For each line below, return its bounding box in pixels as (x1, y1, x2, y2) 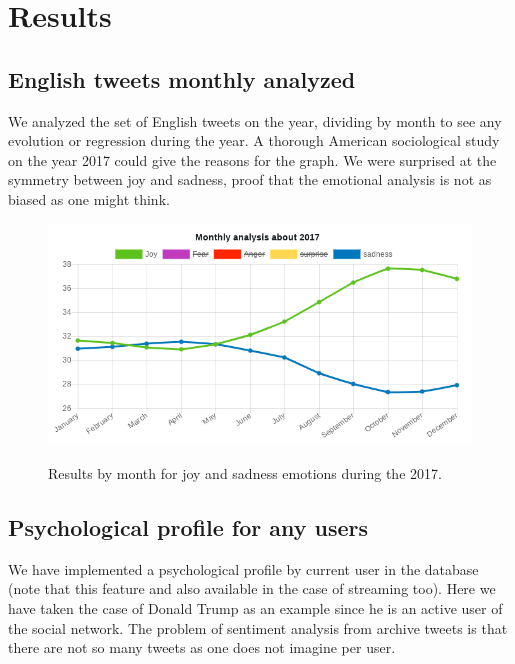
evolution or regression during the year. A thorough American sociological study (8, 130, 500, 151)
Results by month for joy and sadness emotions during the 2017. (48, 462, 442, 483)
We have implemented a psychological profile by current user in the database (8, 558, 479, 579)
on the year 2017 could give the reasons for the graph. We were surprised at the (8, 149, 497, 170)
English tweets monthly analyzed (8, 63, 356, 94)
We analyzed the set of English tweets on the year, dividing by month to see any (8, 110, 502, 131)
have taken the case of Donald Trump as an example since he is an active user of (8, 597, 503, 618)
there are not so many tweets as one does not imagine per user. (8, 637, 396, 658)
